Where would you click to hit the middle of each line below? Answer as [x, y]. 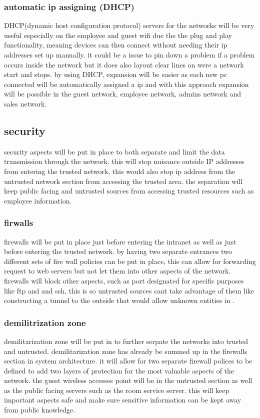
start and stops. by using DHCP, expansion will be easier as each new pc [116, 74]
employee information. [38, 200]
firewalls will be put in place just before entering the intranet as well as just [120, 241]
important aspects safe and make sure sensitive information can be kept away [123, 400]
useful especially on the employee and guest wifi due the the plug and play [118, 35]
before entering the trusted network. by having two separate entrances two [118, 251]
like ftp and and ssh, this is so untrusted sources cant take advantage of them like [129, 290]
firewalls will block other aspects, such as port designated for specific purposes [124, 280]
